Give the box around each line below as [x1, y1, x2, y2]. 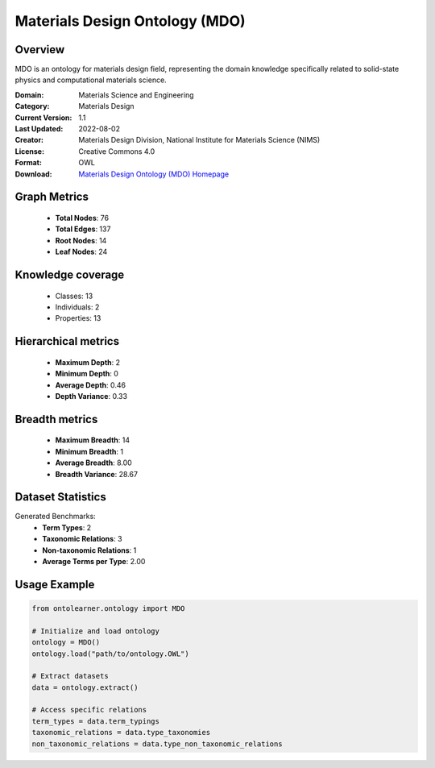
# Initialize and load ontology [31, 626, 160, 636]
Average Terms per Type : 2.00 [42, 556, 146, 566]
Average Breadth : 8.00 [55, 458, 132, 467]
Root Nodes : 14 [55, 235, 107, 245]
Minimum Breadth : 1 [55, 446, 124, 456]
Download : [14, 169, 52, 179]
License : [14, 146, 44, 156]
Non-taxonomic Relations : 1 [42, 545, 137, 555]
